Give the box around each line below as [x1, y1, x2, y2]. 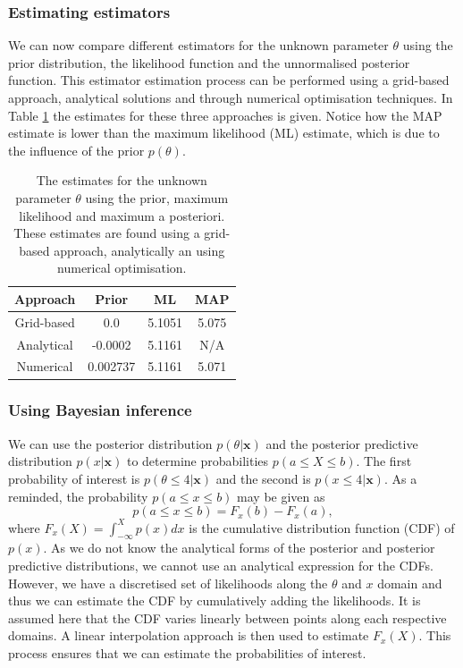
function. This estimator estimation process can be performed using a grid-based [8, 71, 450, 89]
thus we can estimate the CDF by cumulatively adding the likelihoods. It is [8, 591, 421, 610]
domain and [377, 573, 442, 592]
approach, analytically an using [54, 241, 225, 259]
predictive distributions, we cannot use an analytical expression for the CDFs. [8, 556, 434, 575]
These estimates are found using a [13, 224, 200, 242]
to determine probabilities [126, 452, 269, 470]
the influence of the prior [8, 140, 145, 159]
